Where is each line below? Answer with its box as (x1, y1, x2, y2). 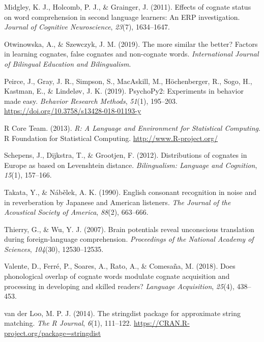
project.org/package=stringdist (4, 328, 101, 338)
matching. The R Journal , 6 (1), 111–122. (4, 318, 132, 328)
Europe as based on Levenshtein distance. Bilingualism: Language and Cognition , (4, 159, 257, 170)
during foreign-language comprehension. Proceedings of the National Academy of (4, 234, 254, 244)
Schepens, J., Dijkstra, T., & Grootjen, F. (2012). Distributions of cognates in (4, 150, 247, 160)
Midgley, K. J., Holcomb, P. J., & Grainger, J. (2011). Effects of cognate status (4, 2, 251, 12)
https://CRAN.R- (134, 318, 190, 328)
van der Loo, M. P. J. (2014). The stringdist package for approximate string (4, 307, 241, 318)
